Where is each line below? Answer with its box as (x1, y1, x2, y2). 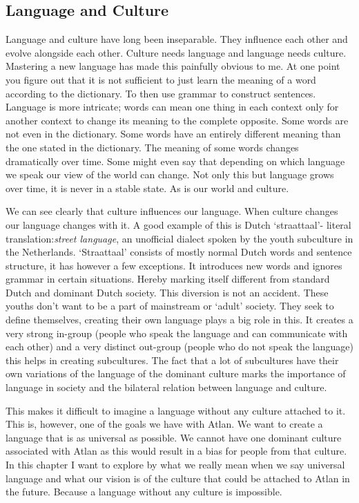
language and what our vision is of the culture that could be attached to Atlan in (6, 471, 350, 485)
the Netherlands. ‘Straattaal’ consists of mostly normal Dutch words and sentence (6, 245, 352, 259)
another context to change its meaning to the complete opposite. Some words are (6, 113, 349, 127)
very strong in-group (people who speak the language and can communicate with (6, 325, 348, 340)
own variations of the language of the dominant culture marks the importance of (6, 366, 346, 381)
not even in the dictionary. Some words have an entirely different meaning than (6, 126, 341, 141)
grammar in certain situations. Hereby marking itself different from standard (6, 272, 330, 286)
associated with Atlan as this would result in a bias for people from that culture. (6, 444, 347, 458)
